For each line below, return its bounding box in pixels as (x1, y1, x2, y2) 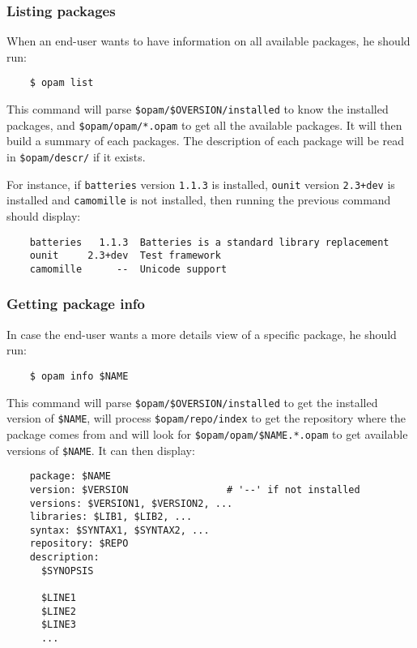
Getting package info (6, 294, 146, 314)
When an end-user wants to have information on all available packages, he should (6, 32, 411, 49)
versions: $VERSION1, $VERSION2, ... (29, 497, 233, 509)
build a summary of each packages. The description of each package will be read (6, 132, 405, 149)
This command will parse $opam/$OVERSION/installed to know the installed (6, 101, 389, 118)
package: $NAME (29, 470, 111, 483)
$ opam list (29, 77, 94, 89)
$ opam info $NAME (29, 370, 129, 382)
